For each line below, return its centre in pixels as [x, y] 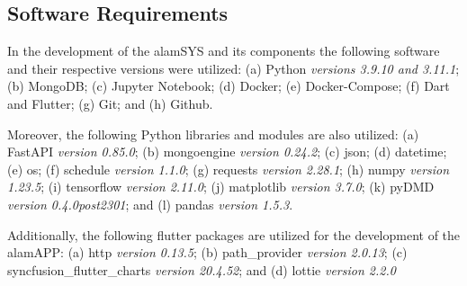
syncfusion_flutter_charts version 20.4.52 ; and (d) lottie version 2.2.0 [202, 269]
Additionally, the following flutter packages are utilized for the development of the [234, 234]
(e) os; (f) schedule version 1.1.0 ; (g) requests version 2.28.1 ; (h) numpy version [229, 169]
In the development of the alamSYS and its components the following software [224, 51]
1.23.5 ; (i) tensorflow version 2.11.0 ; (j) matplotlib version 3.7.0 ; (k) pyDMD [221, 187]
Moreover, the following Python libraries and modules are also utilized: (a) [213, 134]
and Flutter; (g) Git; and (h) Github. [110, 103]
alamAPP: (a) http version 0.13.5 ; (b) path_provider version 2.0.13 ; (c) [207, 252]
